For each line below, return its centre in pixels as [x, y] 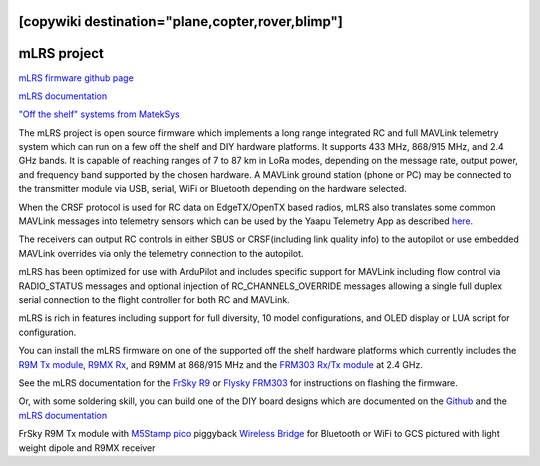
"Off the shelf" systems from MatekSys [99, 114]
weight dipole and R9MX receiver [87, 447]
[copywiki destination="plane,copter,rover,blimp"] [181, 21]
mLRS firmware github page [76, 77]
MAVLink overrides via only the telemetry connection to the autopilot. [161, 253]
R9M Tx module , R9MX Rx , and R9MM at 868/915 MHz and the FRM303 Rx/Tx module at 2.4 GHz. [221, 364]
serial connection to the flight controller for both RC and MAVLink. [154, 299]
